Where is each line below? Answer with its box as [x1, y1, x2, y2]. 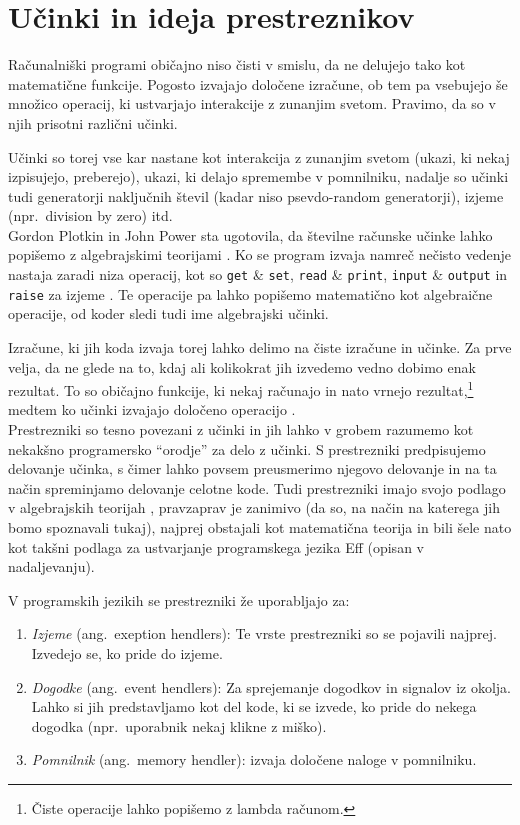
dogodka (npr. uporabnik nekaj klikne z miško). [31, 715, 327, 736]
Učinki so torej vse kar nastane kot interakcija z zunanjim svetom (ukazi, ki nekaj [8, 146, 510, 167]
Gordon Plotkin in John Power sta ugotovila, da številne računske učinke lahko [8, 224, 493, 245]
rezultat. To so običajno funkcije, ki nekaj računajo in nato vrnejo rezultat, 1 [8, 377, 474, 400]
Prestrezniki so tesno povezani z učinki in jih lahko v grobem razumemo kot [8, 419, 474, 439]
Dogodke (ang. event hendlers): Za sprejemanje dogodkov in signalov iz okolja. [31, 676, 512, 697]
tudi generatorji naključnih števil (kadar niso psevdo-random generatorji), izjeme [8, 185, 504, 206]
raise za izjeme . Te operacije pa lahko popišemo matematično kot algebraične [8, 283, 493, 304]
